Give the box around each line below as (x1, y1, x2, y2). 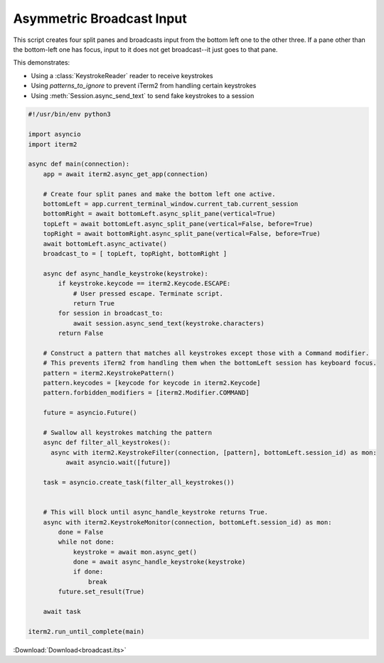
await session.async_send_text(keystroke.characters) (73, 319, 265, 327)
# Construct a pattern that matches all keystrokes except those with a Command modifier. (43, 349, 370, 357)
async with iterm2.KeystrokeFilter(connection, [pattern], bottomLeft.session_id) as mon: (50, 448, 377, 456)
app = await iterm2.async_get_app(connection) (43, 170, 209, 178)
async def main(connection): (28, 160, 130, 168)
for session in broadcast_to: (58, 309, 164, 318)
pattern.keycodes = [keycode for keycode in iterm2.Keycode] (43, 379, 261, 387)
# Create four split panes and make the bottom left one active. (43, 190, 276, 198)
